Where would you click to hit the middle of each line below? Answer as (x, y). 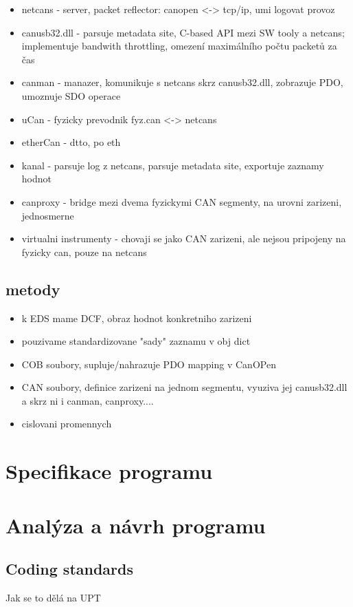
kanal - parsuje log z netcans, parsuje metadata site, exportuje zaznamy (173, 165)
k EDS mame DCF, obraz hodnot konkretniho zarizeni (137, 318)
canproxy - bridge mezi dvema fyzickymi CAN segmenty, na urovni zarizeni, (182, 201)
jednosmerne (48, 215)
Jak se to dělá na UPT (53, 598)
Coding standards (69, 569)
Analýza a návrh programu (136, 525)
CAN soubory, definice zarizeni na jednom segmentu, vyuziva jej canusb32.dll (184, 387)
